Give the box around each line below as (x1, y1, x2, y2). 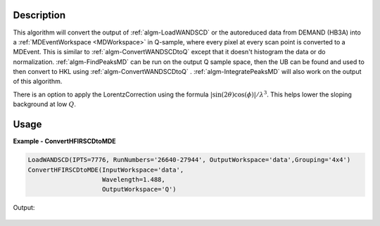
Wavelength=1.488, (102, 175, 165, 183)
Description (13, 9, 66, 21)
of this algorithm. (13, 77, 63, 86)
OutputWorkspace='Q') (102, 185, 177, 194)
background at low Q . (13, 100, 77, 108)
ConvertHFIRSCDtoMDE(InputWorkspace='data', (27, 165, 184, 174)
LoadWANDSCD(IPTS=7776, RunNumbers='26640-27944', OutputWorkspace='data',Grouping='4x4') (27, 156, 351, 164)
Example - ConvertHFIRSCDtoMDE (13, 137, 116, 146)
